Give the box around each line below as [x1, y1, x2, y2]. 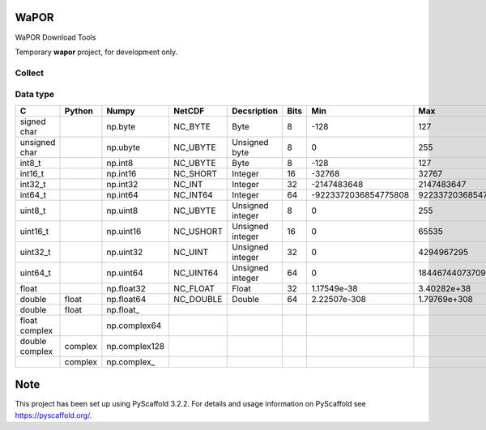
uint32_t [19, 246, 51, 258]
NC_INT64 [173, 189, 214, 200]
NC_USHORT [173, 225, 223, 236]
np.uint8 [106, 205, 139, 216]
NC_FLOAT [173, 283, 215, 294]
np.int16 [106, 168, 137, 179]
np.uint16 [106, 225, 142, 236]
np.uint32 [106, 246, 143, 258]
